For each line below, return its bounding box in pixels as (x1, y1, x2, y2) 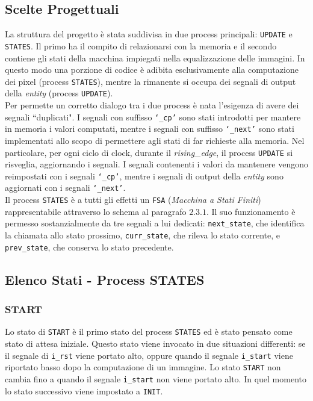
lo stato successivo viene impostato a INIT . (5, 384, 163, 397)
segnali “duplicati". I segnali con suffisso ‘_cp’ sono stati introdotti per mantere (5, 110, 301, 123)
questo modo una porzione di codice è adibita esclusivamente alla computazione (5, 63, 299, 76)
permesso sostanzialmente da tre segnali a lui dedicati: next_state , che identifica (5, 217, 305, 229)
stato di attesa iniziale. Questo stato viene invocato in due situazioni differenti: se (5, 337, 306, 349)
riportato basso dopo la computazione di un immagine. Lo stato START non (5, 361, 281, 373)
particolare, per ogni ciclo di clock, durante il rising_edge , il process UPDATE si (5, 146, 293, 158)
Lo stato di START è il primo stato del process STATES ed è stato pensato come (5, 325, 293, 338)
